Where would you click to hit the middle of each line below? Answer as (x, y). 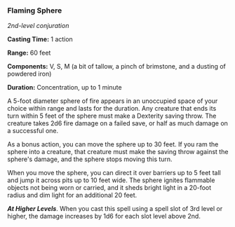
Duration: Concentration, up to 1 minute (65, 88)
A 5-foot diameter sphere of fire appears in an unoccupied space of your (113, 101)
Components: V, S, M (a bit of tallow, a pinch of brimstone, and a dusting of (116, 67)
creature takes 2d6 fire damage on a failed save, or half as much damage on (117, 123)
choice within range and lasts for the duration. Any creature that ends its (112, 109)
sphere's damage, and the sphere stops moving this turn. (90, 159)
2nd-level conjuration (38, 26)
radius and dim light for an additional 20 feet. (72, 195)
